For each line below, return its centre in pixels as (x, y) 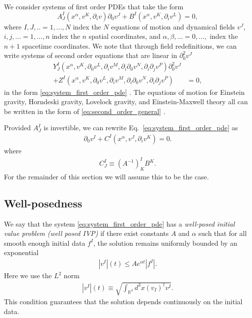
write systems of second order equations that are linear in (91, 55)
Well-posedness (43, 203)
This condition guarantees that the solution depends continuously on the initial (123, 302)
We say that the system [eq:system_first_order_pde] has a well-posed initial (119, 223)
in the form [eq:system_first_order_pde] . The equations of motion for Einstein (125, 92)
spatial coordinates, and (125, 36)
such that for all (223, 233)
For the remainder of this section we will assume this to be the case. (107, 176)
